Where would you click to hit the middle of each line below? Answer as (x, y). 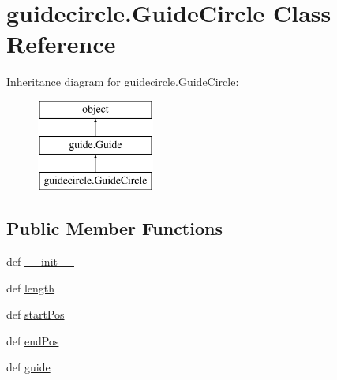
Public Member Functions (114, 228)
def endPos (33, 340)
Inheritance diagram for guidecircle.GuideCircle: (123, 82)
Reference (61, 44)
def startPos (36, 314)
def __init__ (40, 261)
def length (31, 287)
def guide (28, 367)
